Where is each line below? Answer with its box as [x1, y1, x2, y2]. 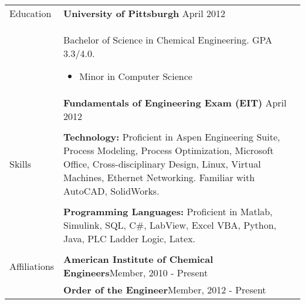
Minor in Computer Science [79, 69, 192, 83]
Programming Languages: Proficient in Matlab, [63, 205, 273, 218]
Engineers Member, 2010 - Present [63, 266, 208, 279]
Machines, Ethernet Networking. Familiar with [63, 171, 255, 184]
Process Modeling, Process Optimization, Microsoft [63, 143, 274, 157]
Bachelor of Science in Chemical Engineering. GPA [63, 33, 273, 46]
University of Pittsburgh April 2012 [63, 6, 226, 20]
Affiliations [9, 259, 55, 273]
